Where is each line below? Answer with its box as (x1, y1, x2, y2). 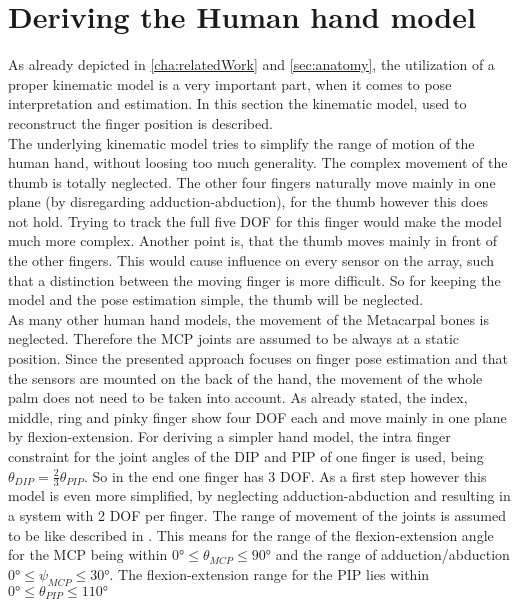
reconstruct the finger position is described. (8, 112, 273, 133)
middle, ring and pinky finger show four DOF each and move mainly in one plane (8, 406, 507, 427)
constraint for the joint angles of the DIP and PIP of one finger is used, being (8, 446, 484, 466)
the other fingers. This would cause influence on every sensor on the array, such (8, 250, 495, 271)
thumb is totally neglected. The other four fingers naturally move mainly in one (8, 171, 496, 192)
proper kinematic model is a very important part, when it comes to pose (8, 73, 452, 94)
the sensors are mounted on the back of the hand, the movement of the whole (8, 367, 483, 388)
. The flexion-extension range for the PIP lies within (109, 563, 430, 584)
